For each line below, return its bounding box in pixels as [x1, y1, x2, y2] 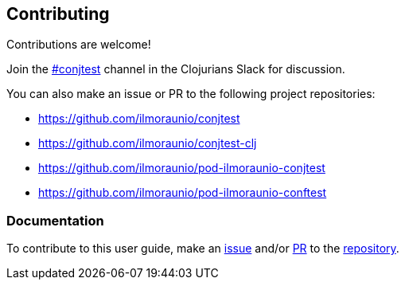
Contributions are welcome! [6, 37, 151, 52]
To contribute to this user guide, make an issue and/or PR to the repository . [6, 241, 399, 256]
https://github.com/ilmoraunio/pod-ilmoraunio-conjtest [38, 161, 325, 175]
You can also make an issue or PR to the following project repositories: [6, 87, 376, 101]
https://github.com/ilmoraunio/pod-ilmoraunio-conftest [38, 186, 327, 200]
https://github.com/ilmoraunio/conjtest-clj [38, 136, 257, 151]
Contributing [6, 4, 110, 24]
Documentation [6, 212, 104, 229]
